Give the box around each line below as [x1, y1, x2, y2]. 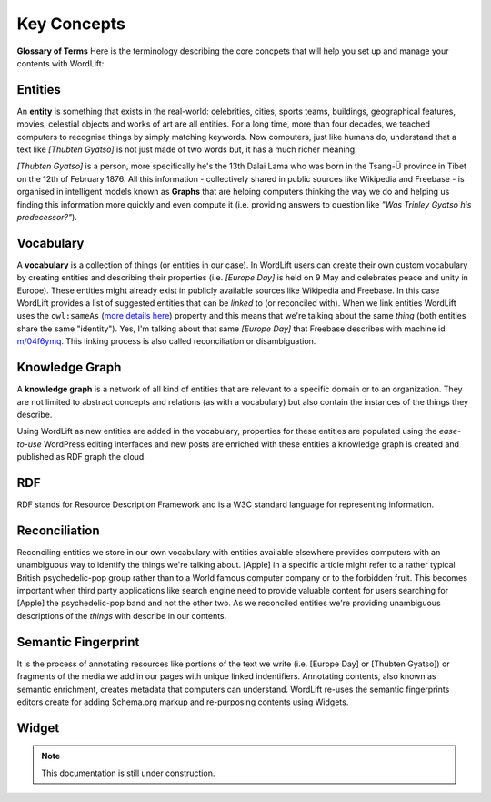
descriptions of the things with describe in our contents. [16, 610, 227, 621]
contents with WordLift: [16, 57, 105, 68]
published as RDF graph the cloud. [16, 452, 147, 462]
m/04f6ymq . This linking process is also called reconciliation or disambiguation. [16, 336, 316, 347]
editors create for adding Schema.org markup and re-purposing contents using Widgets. [16, 696, 349, 707]
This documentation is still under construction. [41, 767, 215, 778]
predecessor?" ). [16, 211, 77, 222]
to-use [16, 438, 43, 450]
